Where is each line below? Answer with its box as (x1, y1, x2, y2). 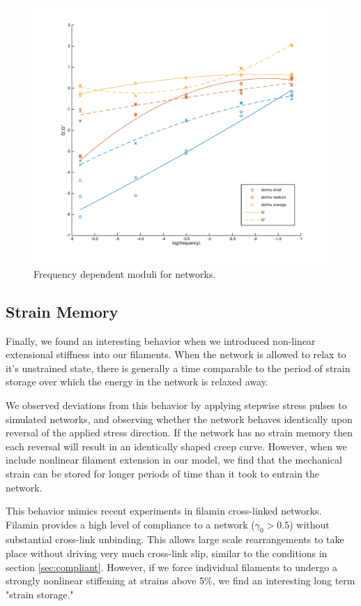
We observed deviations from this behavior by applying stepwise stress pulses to (6, 397, 347, 412)
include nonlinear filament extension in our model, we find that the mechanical (6, 452, 342, 467)
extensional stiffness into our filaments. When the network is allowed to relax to (6, 347, 346, 362)
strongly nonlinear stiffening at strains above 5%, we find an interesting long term (6, 573, 355, 588)
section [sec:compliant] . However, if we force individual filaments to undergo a (6, 559, 337, 574)
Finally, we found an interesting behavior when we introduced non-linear (6, 333, 316, 348)
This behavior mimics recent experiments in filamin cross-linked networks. (6, 503, 322, 518)
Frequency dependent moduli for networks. (33, 266, 216, 281)
